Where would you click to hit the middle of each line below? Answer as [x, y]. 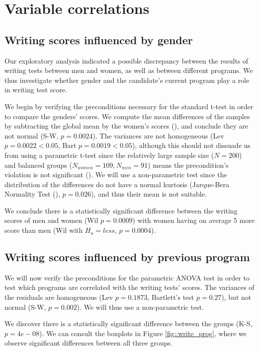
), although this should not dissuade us [191, 145]
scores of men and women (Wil [51, 220]
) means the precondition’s [188, 165]
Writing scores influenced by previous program [127, 257]
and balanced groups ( [38, 165]
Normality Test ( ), [32, 194]
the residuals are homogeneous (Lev [59, 297]
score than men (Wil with [44, 230]
